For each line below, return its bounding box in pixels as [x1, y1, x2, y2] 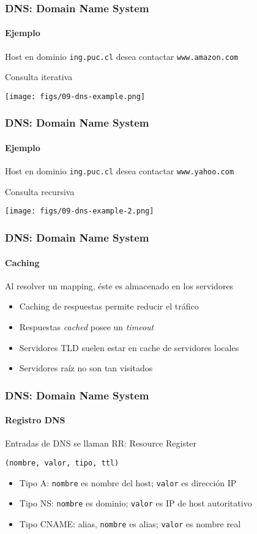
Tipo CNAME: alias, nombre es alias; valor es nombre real [19, 517, 241, 530]
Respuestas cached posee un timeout [19, 320, 154, 333]
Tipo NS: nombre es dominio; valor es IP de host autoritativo [19, 497, 252, 510]
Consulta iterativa [5, 70, 73, 83]
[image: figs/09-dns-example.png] [5, 92, 146, 101]
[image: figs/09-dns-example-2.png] [5, 207, 154, 216]
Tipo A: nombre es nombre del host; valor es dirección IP [19, 476, 237, 489]
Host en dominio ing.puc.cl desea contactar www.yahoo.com [5, 165, 234, 177]
